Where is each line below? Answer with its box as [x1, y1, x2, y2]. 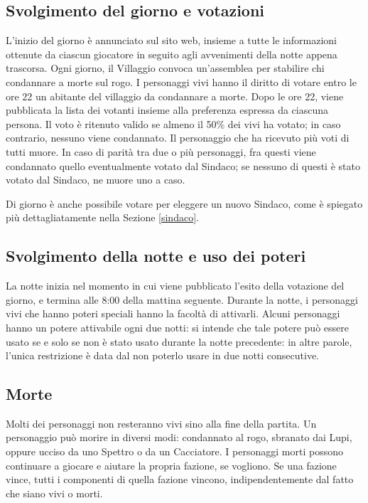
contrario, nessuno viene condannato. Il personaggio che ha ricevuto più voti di [6, 130, 350, 145]
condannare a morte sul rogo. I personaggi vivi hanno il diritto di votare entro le [6, 74, 357, 89]
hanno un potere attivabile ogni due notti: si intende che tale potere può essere [6, 319, 349, 334]
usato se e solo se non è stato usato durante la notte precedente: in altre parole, [6, 334, 352, 349]
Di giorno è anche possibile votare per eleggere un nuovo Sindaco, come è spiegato [6, 196, 363, 211]
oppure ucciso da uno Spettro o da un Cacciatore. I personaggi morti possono [6, 444, 343, 459]
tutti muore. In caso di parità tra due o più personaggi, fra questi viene [6, 144, 316, 159]
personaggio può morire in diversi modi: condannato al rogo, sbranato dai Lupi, [6, 430, 352, 445]
